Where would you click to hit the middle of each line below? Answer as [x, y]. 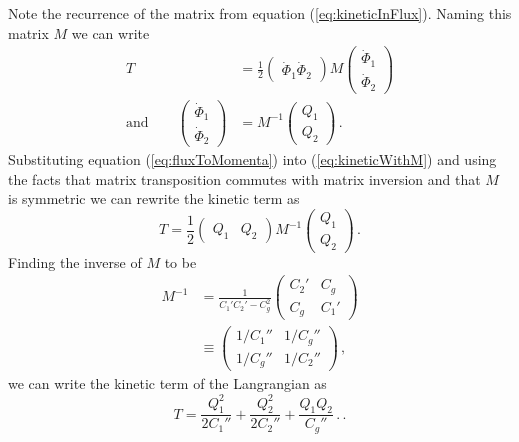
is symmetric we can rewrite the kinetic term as [154, 198]
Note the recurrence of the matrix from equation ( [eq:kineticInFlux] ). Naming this [260, 13]
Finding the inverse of [75, 261]
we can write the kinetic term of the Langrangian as [167, 383]
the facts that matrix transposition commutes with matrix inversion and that [244, 178]
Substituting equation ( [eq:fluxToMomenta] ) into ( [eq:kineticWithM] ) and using [252, 159]
